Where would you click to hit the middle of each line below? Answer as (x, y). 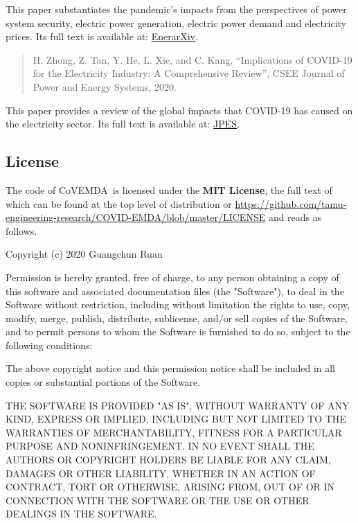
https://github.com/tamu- (291, 203)
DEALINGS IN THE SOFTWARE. (81, 514)
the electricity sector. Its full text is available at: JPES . (123, 124)
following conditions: (49, 345)
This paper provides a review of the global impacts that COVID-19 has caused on (179, 110)
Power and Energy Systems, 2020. (105, 86)
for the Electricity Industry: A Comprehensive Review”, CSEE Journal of (189, 73)
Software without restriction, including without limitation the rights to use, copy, (178, 304)
